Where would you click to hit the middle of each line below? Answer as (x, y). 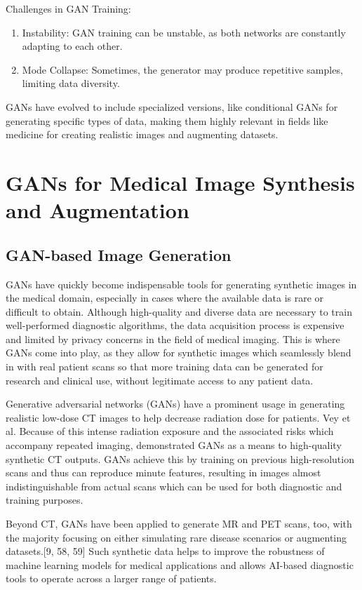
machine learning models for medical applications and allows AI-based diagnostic (180, 564)
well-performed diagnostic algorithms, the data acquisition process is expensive (175, 325)
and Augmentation (98, 210)
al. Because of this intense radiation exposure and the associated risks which (170, 431)
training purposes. (45, 500)
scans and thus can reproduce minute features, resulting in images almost (163, 472)
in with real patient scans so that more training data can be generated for (165, 367)
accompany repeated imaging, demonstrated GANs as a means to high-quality (174, 445)
